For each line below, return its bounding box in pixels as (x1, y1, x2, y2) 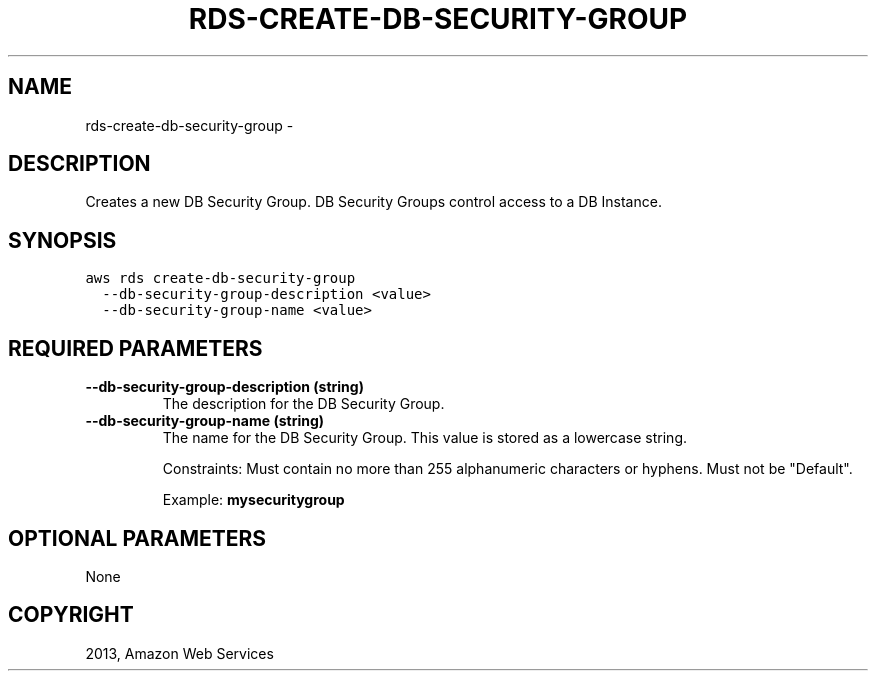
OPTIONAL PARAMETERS (8, 525, 267, 551)
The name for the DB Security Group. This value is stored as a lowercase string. (162, 429, 688, 447)
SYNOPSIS (8, 227, 117, 253)
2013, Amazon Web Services (85, 644, 274, 662)
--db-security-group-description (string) (85, 378, 364, 396)
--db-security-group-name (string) (85, 412, 325, 430)
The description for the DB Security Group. (162, 395, 445, 413)
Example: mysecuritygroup (162, 491, 345, 509)
